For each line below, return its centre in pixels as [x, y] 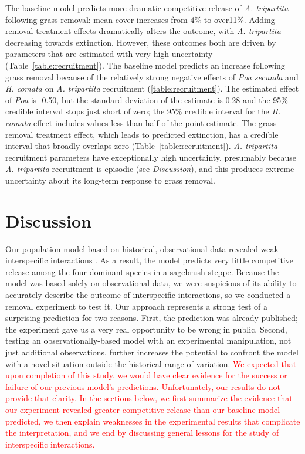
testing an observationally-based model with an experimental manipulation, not [148, 340]
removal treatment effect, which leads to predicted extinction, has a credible [142, 134]
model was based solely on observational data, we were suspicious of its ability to [151, 283]
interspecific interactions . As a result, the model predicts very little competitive [149, 260]
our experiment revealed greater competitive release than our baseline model [143, 409]
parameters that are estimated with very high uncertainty [109, 54]
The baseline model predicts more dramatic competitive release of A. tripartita [147, 8]
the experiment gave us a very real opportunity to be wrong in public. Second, [146, 329]
